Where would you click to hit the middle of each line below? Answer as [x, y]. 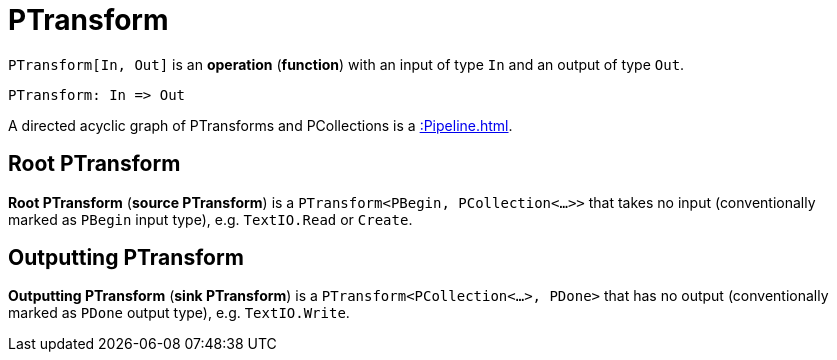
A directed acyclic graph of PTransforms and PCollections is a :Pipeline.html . [260, 125]
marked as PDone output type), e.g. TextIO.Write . [179, 313]
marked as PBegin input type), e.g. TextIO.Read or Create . [210, 219]
